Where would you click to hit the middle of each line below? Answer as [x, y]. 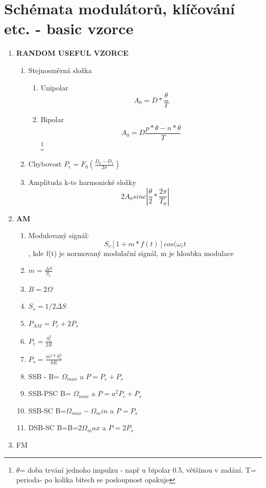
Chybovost [45, 164]
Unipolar [54, 87]
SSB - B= [44, 376]
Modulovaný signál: [59, 235]
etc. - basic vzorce [69, 28]
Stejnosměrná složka [60, 70]
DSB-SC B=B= [53, 427]
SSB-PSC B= [50, 393]
